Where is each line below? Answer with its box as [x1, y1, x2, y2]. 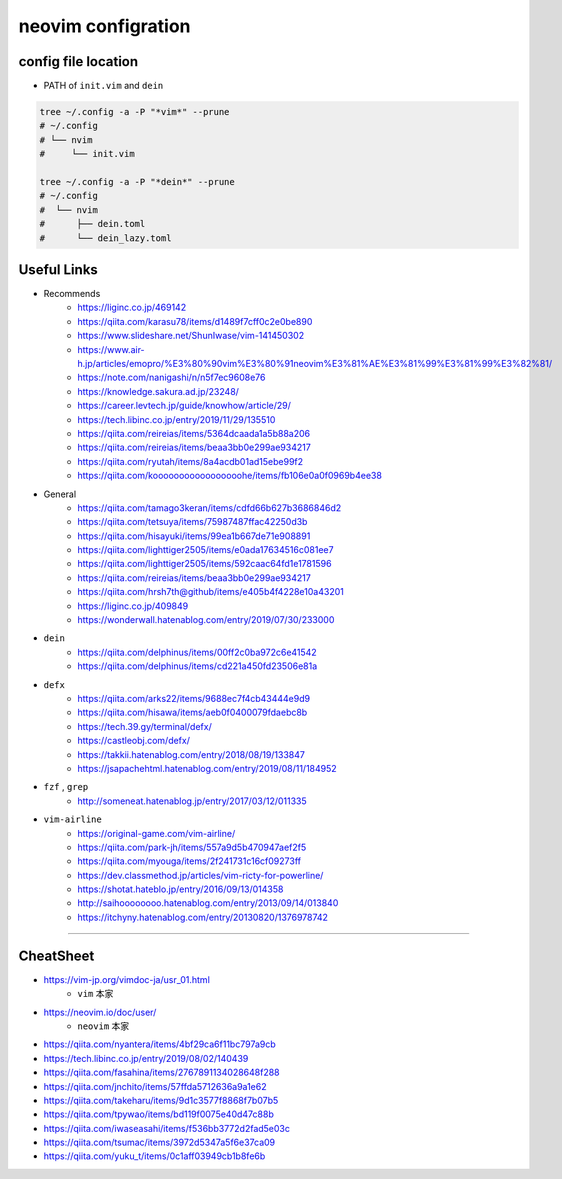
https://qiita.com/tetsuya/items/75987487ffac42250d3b [77, 516, 308, 528]
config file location [18, 53, 139, 70]
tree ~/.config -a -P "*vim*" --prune [39, 106, 230, 118]
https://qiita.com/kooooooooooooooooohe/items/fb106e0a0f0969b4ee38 [77, 470, 382, 482]
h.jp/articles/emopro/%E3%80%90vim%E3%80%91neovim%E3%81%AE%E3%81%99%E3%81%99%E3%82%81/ [77, 358, 553, 370]
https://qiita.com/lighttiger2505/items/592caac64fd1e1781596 [77, 558, 332, 570]
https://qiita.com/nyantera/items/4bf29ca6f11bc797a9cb [43, 1038, 277, 1050]
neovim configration [18, 15, 191, 37]
